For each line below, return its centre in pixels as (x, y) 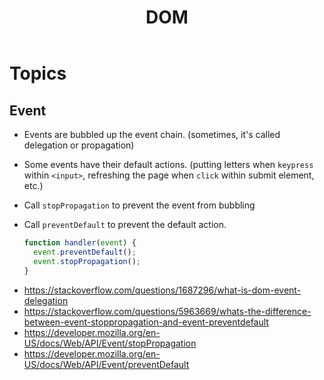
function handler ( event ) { (80, 243)
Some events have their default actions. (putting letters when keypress (168, 164)
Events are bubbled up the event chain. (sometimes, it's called (152, 134)
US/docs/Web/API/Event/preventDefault (106, 364)
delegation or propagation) (79, 145)
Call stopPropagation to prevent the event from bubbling (139, 205)
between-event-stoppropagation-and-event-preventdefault (146, 322)
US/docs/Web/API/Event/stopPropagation (110, 343)
